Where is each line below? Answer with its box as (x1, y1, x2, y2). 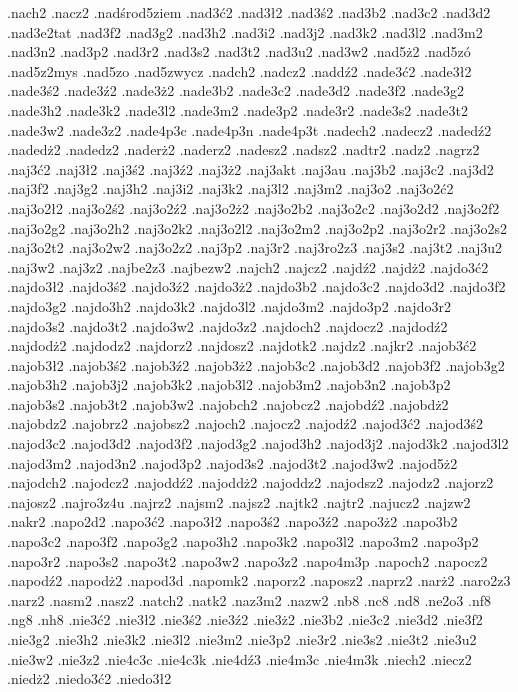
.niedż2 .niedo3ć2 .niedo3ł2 (7, 668, 172, 689)
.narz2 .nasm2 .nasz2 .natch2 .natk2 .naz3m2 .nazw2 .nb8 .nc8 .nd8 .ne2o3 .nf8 (7, 589, 491, 610)
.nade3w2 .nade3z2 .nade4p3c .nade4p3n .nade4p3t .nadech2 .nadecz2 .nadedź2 (7, 119, 492, 140)
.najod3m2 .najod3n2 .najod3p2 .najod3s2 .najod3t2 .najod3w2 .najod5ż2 (7, 452, 458, 473)
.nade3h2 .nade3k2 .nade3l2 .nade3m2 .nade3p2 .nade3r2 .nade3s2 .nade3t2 (7, 99, 469, 120)
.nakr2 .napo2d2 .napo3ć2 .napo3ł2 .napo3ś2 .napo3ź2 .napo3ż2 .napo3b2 (7, 511, 458, 532)
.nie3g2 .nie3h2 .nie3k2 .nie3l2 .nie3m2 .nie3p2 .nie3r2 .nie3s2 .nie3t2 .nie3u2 (7, 629, 477, 649)
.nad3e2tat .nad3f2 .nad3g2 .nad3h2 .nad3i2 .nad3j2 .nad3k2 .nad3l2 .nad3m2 (7, 21, 483, 42)
